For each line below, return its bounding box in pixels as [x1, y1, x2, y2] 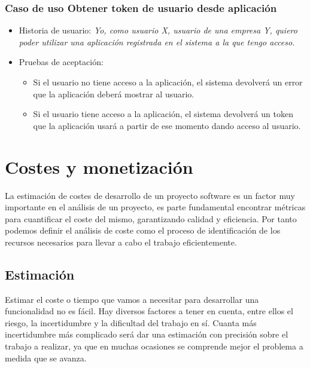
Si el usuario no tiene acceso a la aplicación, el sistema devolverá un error [33, 76, 303, 88]
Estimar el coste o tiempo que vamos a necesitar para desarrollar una [5, 293, 259, 305]
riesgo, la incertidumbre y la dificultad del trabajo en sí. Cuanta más [5, 316, 257, 329]
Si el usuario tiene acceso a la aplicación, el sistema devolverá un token [33, 108, 293, 120]
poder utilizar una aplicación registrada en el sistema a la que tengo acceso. [19, 35, 295, 48]
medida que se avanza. [5, 351, 87, 364]
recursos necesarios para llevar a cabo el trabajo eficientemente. [5, 235, 237, 248]
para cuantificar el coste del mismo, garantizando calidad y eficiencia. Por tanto [5, 212, 297, 225]
